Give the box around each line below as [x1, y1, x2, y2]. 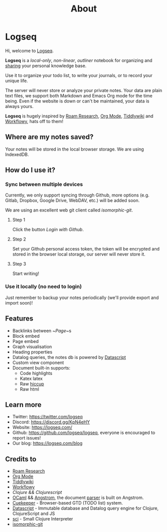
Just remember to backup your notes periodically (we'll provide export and [5, 294, 159, 300]
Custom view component [12, 359, 64, 365]
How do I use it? [5, 166, 56, 174]
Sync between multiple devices [5, 181, 83, 188]
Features [5, 314, 33, 323]
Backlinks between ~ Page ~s [12, 327, 71, 333]
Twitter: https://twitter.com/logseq [12, 413, 83, 420]
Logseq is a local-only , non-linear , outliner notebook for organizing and [5, 57, 153, 63]
